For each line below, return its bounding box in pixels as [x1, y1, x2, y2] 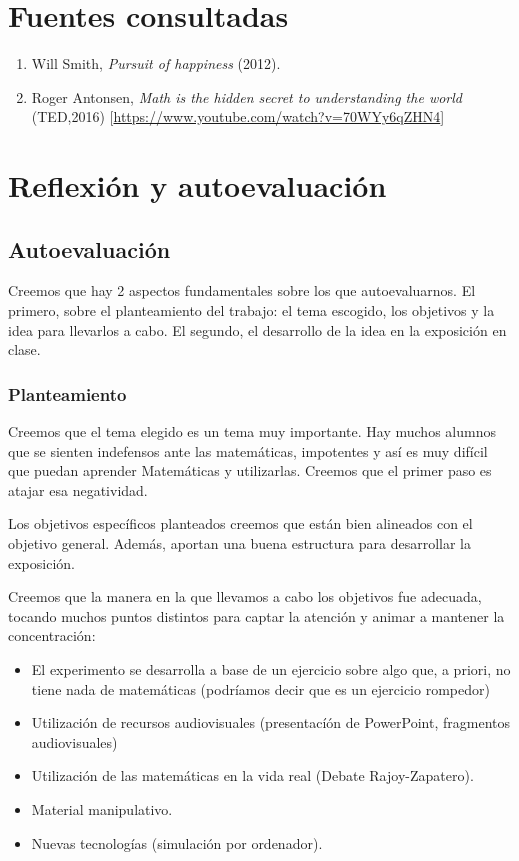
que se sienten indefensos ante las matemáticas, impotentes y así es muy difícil [8, 440, 488, 461]
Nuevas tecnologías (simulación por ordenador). [31, 832, 323, 853]
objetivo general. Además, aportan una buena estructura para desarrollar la [8, 533, 471, 554]
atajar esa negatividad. [8, 479, 148, 500]
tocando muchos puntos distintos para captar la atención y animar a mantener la [8, 605, 505, 626]
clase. [8, 339, 41, 360]
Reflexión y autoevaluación [8, 165, 387, 206]
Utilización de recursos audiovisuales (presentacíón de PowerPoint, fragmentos [31, 712, 510, 733]
